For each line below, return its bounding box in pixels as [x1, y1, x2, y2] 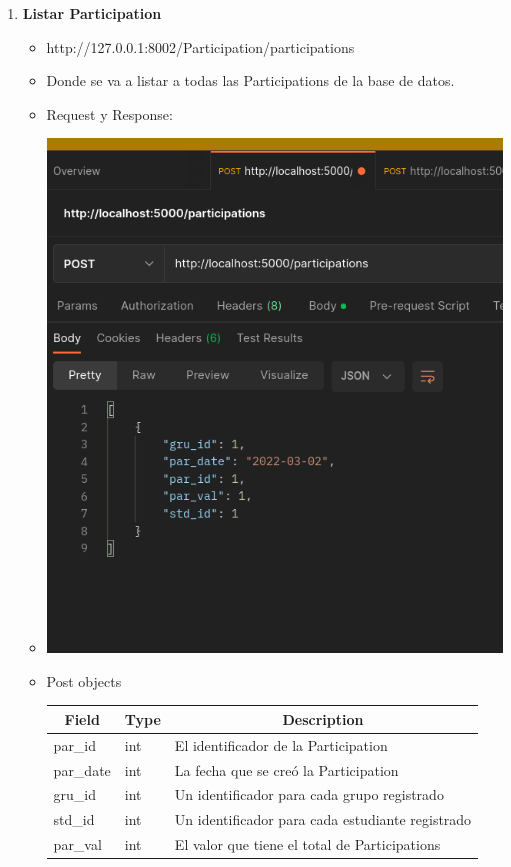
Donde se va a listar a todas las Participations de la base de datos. [46, 70, 455, 91]
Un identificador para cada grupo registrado [174, 784, 444, 805]
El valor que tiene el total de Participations [174, 834, 441, 855]
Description [282, 708, 364, 729]
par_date [53, 759, 111, 780]
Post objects [46, 670, 122, 691]
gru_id [53, 784, 97, 805]
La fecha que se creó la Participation [174, 759, 399, 780]
